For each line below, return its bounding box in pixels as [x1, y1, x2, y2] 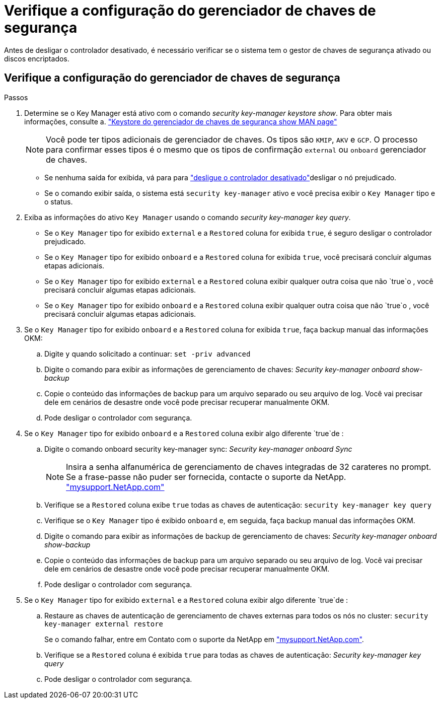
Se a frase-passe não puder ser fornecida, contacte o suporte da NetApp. [66, 471, 346, 482]
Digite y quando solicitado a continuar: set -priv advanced [44, 349, 251, 358]
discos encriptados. [4, 54, 69, 63]
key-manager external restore [44, 619, 164, 628]
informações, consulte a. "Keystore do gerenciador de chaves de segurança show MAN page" [24, 117, 337, 126]
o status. [44, 197, 73, 206]
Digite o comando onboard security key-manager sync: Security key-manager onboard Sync [44, 444, 352, 453]
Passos [4, 93, 28, 102]
